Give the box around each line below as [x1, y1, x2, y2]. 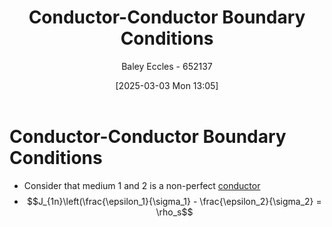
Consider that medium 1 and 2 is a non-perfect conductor [23, 179, 261, 191]
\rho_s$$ [155, 206, 194, 218]
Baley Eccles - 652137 [121, 60, 213, 72]
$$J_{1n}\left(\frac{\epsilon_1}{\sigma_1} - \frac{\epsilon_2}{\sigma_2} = [27, 195, 322, 207]
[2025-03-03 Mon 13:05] [115, 79, 219, 91]
